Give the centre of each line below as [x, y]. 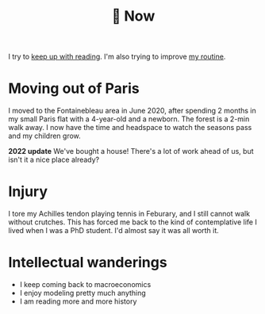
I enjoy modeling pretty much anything [83, 293]
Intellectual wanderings [88, 263]
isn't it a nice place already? [54, 160]
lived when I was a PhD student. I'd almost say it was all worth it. [114, 231]
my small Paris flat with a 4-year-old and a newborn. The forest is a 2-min [129, 119]
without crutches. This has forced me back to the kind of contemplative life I [133, 222]
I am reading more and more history [78, 301]
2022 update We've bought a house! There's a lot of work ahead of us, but [131, 151]
